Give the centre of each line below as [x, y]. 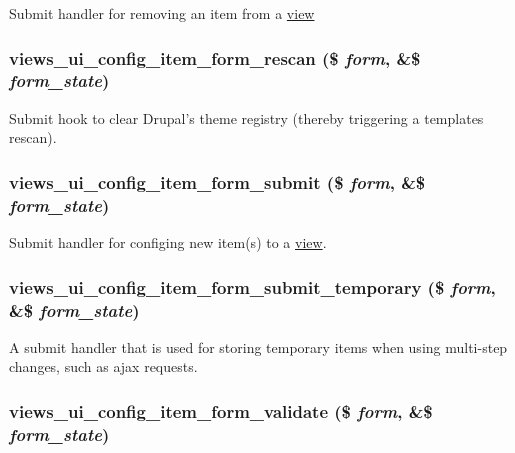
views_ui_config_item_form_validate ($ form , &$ [221, 410]
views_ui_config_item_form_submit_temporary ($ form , [252, 286]
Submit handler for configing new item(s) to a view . [168, 242]
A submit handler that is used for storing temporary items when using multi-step [258, 346]
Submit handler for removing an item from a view [162, 13]
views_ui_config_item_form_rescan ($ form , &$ [215, 57]
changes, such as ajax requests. [103, 366]
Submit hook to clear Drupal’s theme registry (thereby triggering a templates [246, 117]
